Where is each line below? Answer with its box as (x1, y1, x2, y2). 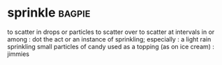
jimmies (7, 50, 30, 58)
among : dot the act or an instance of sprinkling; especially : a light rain (7, 35, 212, 43)
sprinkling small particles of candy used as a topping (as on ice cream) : (7, 42, 215, 50)
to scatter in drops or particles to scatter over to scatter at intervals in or (7, 28, 215, 36)
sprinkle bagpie (7, 5, 91, 21)
